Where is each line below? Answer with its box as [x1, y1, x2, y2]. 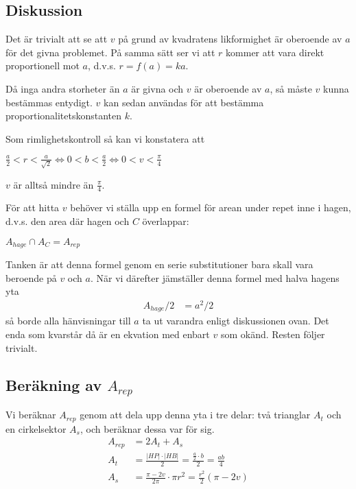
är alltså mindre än [13, 177, 94, 191]
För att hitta [5, 200, 60, 215]
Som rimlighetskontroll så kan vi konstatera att [5, 131, 205, 145]
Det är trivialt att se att [5, 32, 108, 46]
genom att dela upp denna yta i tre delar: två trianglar [80, 407, 311, 422]
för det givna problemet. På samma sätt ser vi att [5, 45, 215, 59]
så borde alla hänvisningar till [5, 313, 131, 328]
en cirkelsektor [5, 421, 67, 436]
